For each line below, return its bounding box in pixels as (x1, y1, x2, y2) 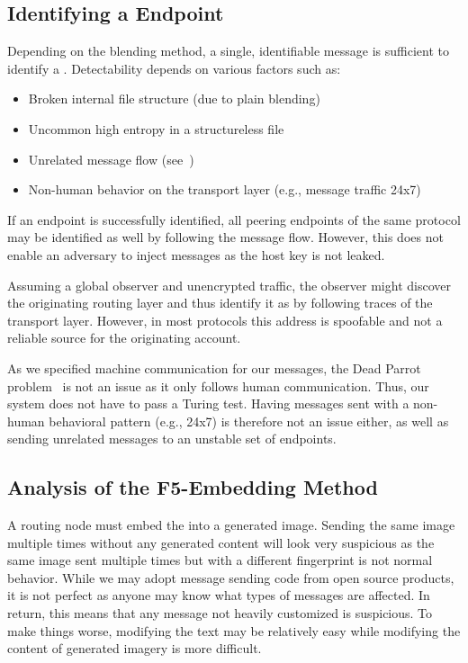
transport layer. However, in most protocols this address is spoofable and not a (7, 310, 443, 329)
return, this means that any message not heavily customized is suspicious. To (7, 604, 433, 623)
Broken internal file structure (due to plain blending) (28, 89, 320, 108)
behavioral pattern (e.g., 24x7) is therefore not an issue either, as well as (49, 411, 449, 430)
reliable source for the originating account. (7, 328, 241, 347)
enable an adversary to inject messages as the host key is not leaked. (7, 245, 385, 264)
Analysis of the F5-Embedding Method (7, 473, 378, 501)
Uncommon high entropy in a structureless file (28, 119, 284, 138)
